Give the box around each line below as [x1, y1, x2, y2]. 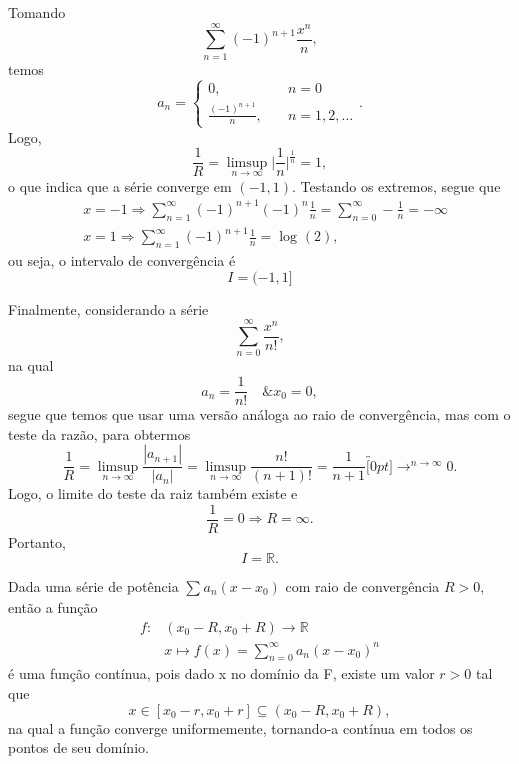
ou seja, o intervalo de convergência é [8, 250, 236, 271]
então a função [8, 597, 98, 618]
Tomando [8, 2, 66, 22]
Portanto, [8, 531, 66, 552]
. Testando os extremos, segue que [292, 175, 501, 196]
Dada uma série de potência [8, 575, 179, 596]
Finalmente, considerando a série [8, 298, 209, 319]
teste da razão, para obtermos [8, 423, 191, 444]
